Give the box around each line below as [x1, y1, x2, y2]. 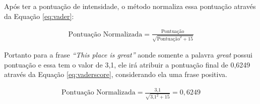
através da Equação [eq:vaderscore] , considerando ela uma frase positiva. [4, 69, 227, 79]
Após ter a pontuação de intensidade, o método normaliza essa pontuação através [4, 1, 256, 11]
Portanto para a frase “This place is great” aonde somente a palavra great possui [4, 49, 252, 60]
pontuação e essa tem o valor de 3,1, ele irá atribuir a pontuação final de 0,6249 [4, 59, 250, 69]
